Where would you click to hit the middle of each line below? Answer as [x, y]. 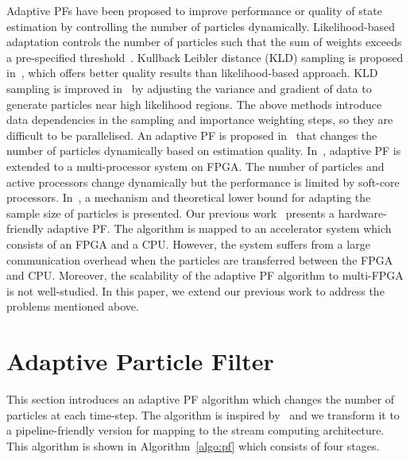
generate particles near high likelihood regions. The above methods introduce [194, 104]
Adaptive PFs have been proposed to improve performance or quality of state [194, 10]
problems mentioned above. [73, 306]
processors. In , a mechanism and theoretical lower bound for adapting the [189, 197]
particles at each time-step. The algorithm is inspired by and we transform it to [203, 414]
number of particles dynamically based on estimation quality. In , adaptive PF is [204, 151]
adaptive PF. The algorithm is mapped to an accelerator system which [219, 228]
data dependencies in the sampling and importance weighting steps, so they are [200, 120]
